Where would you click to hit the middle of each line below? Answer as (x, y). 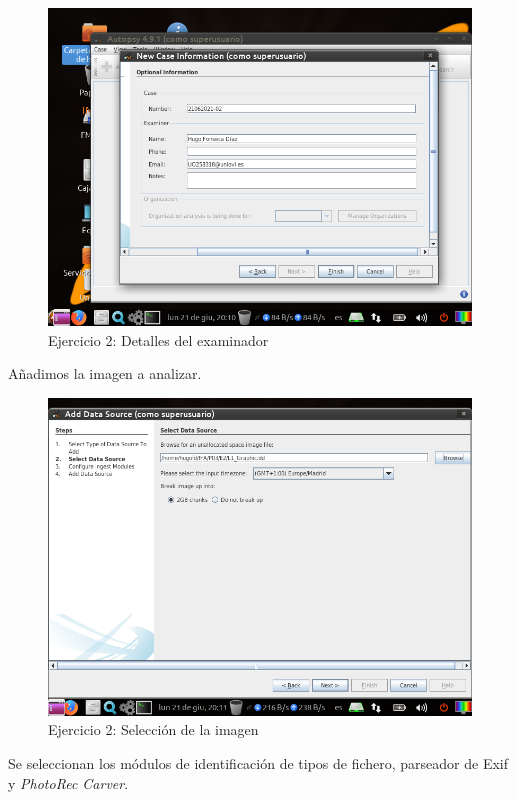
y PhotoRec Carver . (68, 782)
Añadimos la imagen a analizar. (105, 373)
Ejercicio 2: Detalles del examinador (158, 339)
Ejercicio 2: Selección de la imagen (153, 729)
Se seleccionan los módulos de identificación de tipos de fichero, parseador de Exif (258, 762)
